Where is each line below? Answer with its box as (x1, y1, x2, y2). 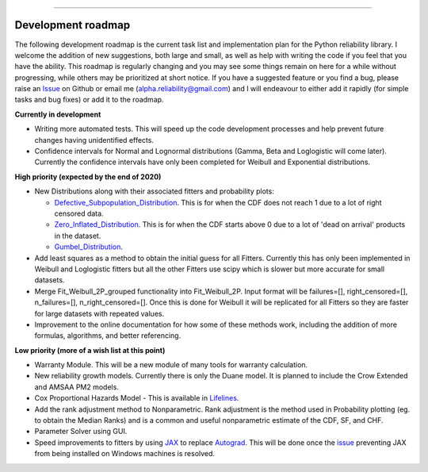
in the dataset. (54, 231, 101, 240)
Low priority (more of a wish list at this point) (14, 345, 166, 355)
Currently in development (14, 109, 101, 119)
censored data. (54, 209, 104, 218)
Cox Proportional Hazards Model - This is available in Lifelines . (34, 393, 239, 403)
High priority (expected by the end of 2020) (14, 171, 162, 182)
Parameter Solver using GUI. (34, 427, 128, 436)
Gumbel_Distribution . (54, 242, 123, 251)
